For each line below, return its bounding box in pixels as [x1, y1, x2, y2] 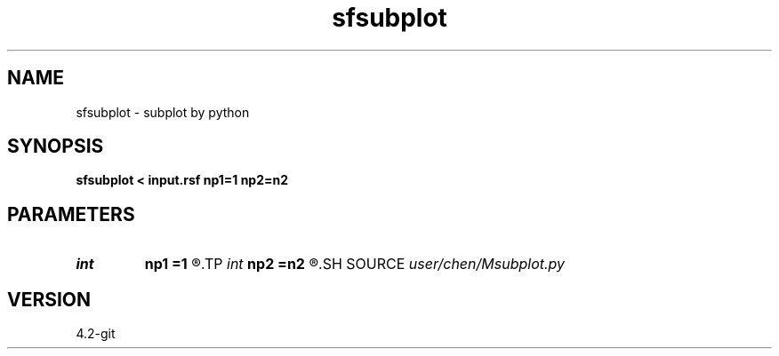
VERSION [7, 288, 92, 311]
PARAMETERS [7, 202, 135, 225]
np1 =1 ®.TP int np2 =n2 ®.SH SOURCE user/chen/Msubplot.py [144, 255, 566, 273]
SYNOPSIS [7, 135, 104, 158]
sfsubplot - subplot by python [76, 104, 250, 120]
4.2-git [76, 326, 116, 342]
